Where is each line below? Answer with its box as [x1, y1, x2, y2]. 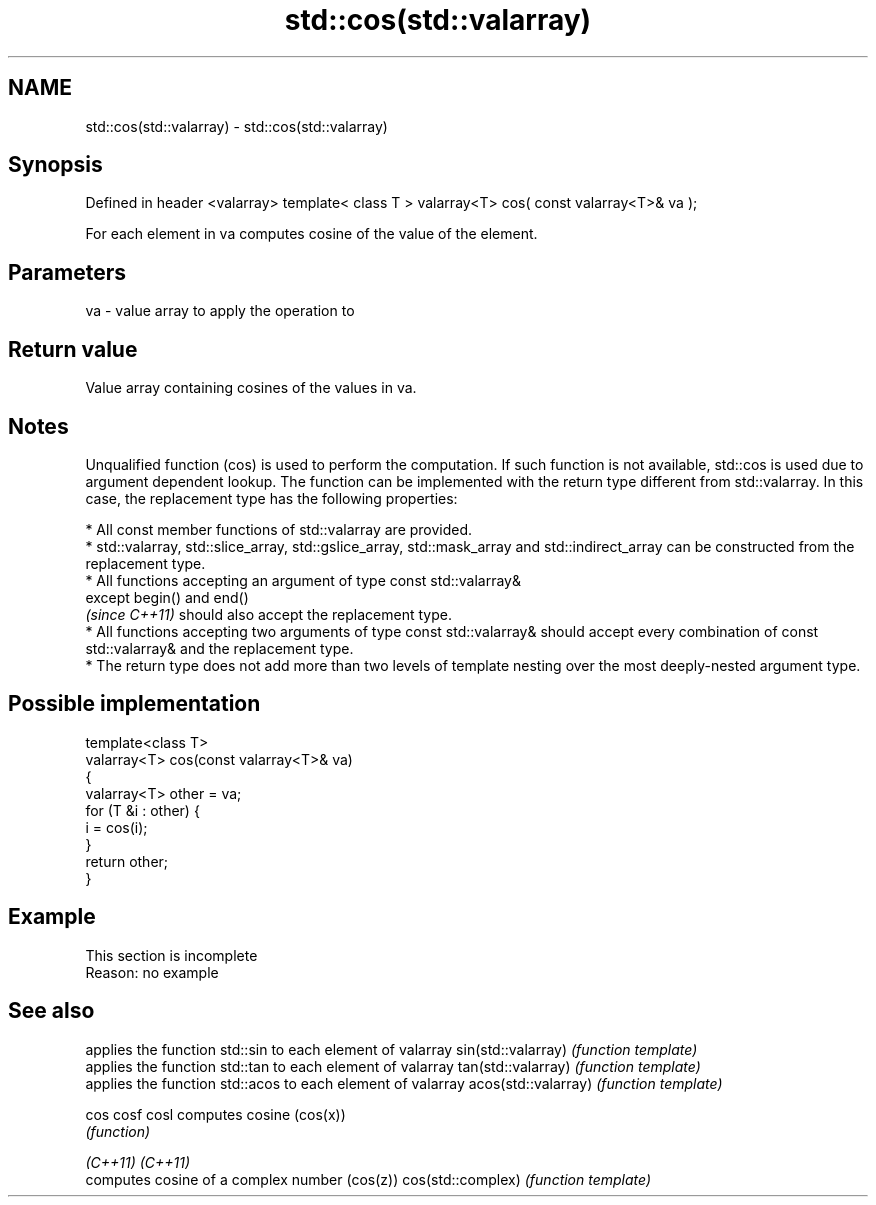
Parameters [8, 259, 126, 285]
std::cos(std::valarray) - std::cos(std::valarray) [85, 117, 388, 135]
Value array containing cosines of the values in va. [85, 379, 417, 397]
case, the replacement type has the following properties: [85, 489, 458, 507]
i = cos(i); [85, 818, 148, 836]
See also [8, 998, 95, 1024]
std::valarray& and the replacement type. [85, 639, 354, 657]
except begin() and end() [85, 588, 249, 606]
